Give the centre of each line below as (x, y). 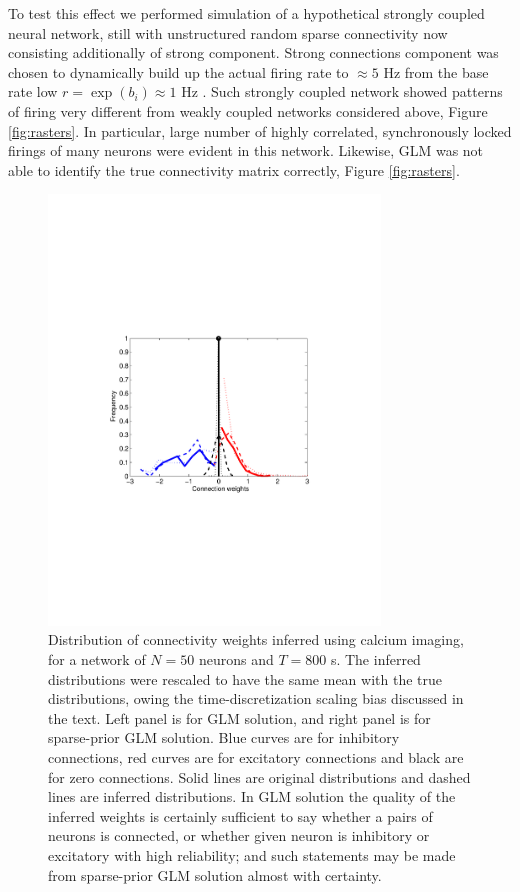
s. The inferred (375, 659)
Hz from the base (436, 71)
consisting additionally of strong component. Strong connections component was (253, 52)
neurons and (236, 659)
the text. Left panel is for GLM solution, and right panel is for (239, 717)
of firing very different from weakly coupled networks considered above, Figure (248, 110)
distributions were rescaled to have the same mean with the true (245, 678)
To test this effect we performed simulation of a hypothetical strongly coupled (246, 13)
